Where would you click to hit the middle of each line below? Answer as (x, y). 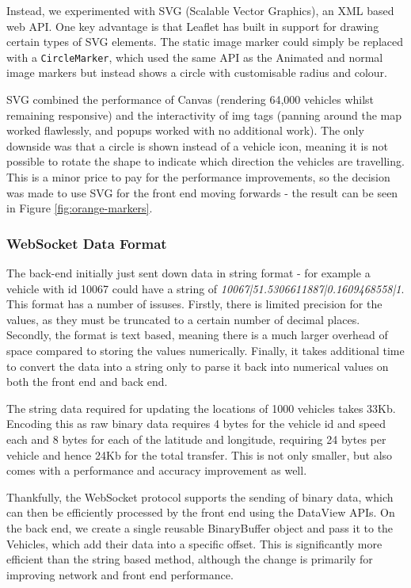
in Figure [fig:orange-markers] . (80, 208)
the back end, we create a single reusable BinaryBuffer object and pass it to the (200, 527)
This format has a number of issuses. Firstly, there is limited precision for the (194, 304)
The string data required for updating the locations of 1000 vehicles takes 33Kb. (201, 408)
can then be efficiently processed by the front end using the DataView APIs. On (201, 512)
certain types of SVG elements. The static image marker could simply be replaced (205, 42)
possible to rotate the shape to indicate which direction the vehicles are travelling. (205, 161)
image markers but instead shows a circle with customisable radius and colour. (197, 73)
